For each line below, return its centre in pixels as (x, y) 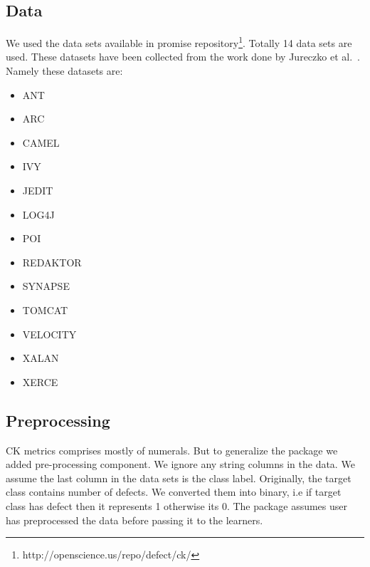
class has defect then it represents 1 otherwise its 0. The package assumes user (177, 505)
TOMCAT (45, 309)
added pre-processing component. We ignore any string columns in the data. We (180, 464)
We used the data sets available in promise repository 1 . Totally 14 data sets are (179, 42)
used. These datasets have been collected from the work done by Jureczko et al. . (183, 57)
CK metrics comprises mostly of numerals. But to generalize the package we (172, 450)
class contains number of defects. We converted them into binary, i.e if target (174, 492)
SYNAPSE (46, 286)
